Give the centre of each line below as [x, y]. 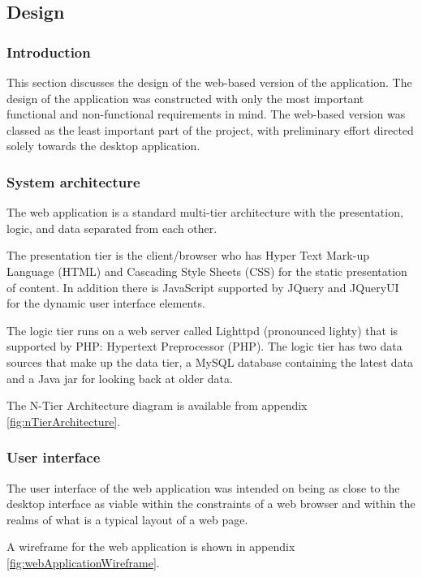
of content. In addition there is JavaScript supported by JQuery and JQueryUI [203, 287]
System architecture [73, 181]
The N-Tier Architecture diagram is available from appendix [157, 405]
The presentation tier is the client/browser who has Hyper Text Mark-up [188, 255]
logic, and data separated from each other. [112, 228]
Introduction [49, 52]
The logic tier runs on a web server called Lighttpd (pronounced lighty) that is [202, 330]
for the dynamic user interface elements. [106, 303]
